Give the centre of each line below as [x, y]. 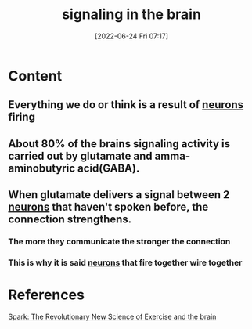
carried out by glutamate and [80, 155]
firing [22, 117]
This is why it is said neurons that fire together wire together [125, 262]
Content [35, 76]
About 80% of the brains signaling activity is [119, 144]
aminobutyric [42, 168]
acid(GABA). [108, 168]
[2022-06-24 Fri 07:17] [131, 36]
